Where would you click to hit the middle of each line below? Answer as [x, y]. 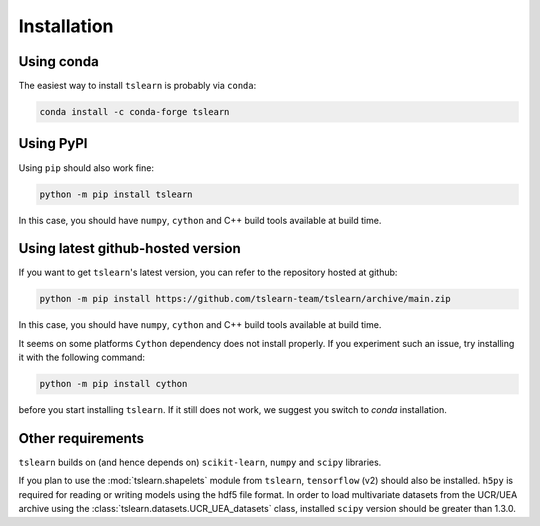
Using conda [58, 61]
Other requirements [81, 438]
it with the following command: [81, 357]
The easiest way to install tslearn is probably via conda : [137, 86]
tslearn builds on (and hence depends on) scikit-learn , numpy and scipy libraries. [200, 462]
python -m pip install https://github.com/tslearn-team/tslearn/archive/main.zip [245, 299]
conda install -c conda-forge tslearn [134, 112]
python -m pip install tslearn [116, 194]
